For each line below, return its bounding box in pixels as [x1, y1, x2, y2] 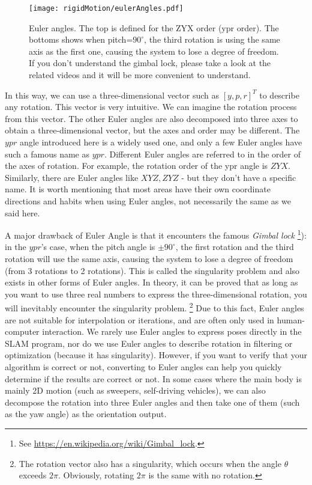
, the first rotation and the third [175, 240, 294, 253]
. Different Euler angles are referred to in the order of [104, 147, 301, 160]
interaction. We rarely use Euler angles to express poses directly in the [42, 325, 302, 338]
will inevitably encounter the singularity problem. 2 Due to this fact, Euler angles [5, 300, 304, 314]
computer [5, 325, 40, 338]
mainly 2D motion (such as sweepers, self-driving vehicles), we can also [5, 384, 266, 397]
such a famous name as [5, 147, 89, 160]
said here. [5, 206, 40, 219]
